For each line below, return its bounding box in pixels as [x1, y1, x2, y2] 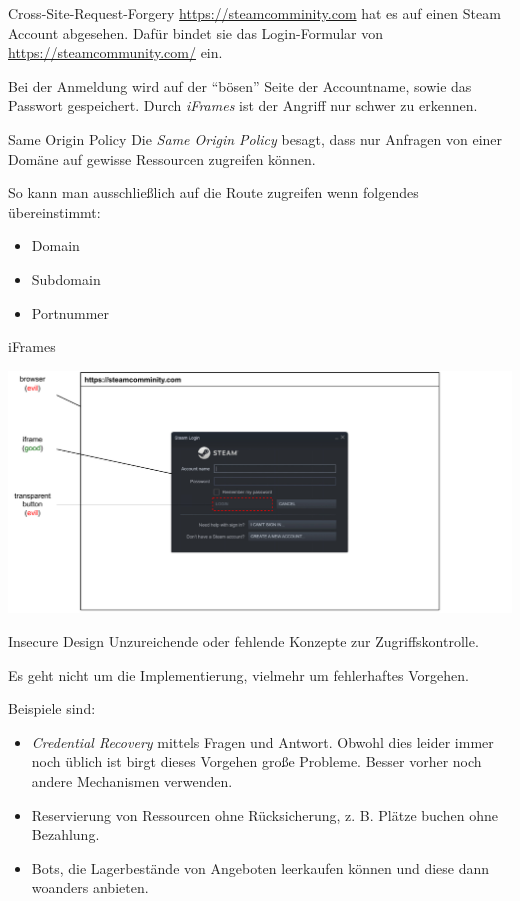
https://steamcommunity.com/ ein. [8, 42, 223, 63]
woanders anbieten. [31, 877, 149, 898]
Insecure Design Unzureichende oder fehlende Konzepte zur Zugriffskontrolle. [8, 630, 479, 651]
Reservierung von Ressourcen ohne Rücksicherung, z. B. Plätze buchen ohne [31, 804, 498, 825]
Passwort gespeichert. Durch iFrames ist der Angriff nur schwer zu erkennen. [8, 95, 478, 116]
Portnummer [31, 302, 110, 323]
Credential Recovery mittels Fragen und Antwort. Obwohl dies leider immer [31, 731, 494, 752]
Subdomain [31, 268, 101, 289]
